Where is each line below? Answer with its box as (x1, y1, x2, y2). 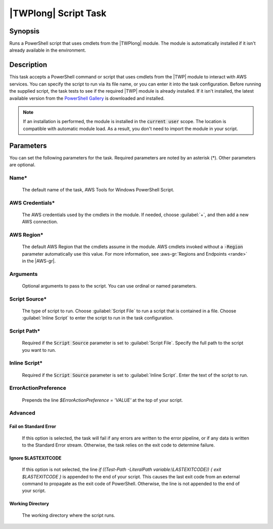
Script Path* (9, 328, 40, 335)
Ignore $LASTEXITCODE (9, 455, 62, 461)
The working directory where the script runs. (22, 512, 116, 518)
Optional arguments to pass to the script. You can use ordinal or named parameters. (22, 282, 197, 289)
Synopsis (9, 27, 40, 35)
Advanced (9, 410, 35, 417)
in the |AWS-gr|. (22, 258, 56, 264)
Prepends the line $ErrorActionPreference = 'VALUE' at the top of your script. (22, 397, 183, 403)
